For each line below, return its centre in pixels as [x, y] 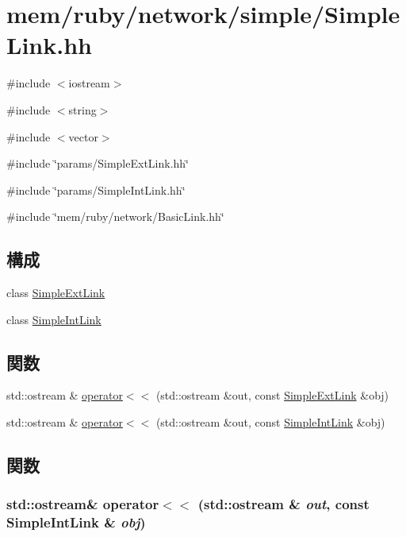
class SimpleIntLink [54, 319]
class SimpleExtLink [56, 293]
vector [83, 136]
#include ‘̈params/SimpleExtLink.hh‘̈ [98, 163]
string [82, 109]
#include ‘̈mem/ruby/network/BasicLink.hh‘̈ [115, 216]
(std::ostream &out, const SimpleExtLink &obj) [272, 395]
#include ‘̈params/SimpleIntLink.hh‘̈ [96, 189]
